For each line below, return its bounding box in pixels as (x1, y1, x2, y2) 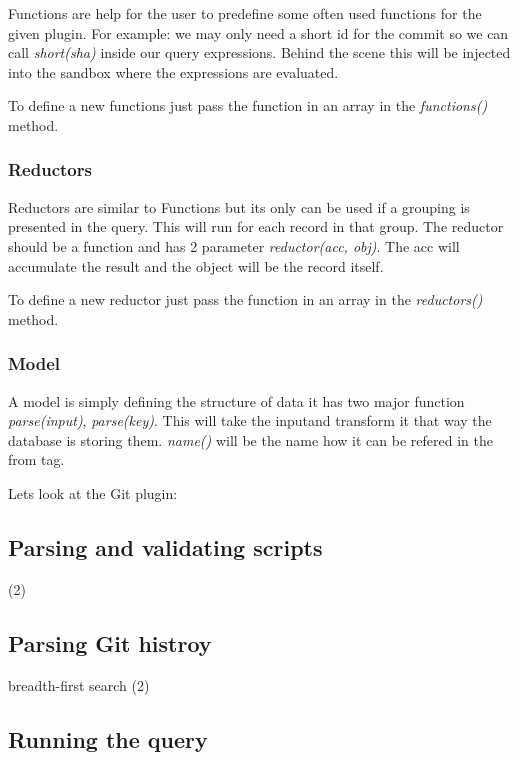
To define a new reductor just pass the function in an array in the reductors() (8, 289, 483, 310)
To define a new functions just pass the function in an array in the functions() (8, 95, 488, 116)
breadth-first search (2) (8, 674, 150, 695)
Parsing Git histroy (8, 627, 212, 658)
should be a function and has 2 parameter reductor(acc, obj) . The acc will (8, 235, 460, 256)
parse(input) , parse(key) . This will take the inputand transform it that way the (8, 410, 492, 431)
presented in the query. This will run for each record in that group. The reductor (8, 216, 504, 237)
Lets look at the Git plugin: (8, 482, 178, 503)
